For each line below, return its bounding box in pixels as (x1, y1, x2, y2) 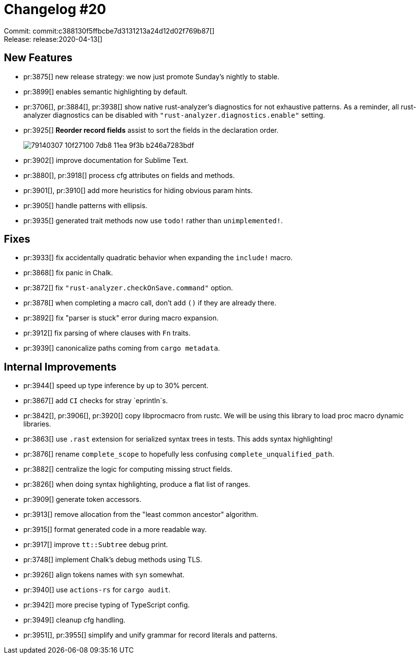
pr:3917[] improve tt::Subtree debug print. (23, 540, 168, 549)
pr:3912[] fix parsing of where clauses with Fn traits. (23, 329, 191, 338)
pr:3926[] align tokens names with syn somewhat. (23, 570, 184, 579)
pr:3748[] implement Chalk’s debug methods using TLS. (23, 555, 202, 564)
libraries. (23, 420, 51, 428)
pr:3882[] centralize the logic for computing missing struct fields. (23, 465, 233, 474)
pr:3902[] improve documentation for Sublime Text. (23, 156, 188, 164)
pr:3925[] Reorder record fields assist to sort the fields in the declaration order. (23, 125, 279, 134)
